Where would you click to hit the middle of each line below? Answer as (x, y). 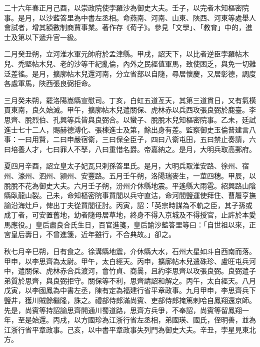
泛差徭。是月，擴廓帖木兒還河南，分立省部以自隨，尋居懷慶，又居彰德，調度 (130, 73)
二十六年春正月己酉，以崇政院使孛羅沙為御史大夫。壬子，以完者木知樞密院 (126, 7)
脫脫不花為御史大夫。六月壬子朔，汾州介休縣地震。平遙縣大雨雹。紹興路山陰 (130, 185)
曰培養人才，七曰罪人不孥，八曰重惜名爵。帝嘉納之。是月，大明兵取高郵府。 (130, 149)
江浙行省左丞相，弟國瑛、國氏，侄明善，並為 (182, 320)
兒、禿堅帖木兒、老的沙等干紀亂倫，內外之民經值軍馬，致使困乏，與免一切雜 (130, 63)
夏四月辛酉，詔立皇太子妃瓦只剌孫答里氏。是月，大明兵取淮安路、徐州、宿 (126, 166)
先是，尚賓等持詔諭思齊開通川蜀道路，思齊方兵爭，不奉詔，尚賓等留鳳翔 (123, 310)
